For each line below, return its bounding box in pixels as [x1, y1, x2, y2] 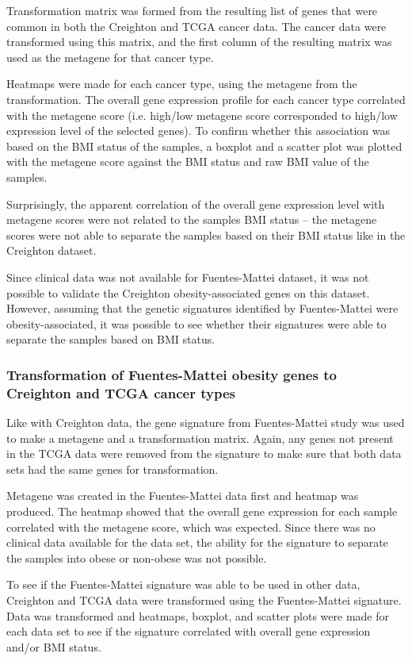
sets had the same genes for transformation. [6, 460, 219, 477]
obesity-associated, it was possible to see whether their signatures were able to [6, 315, 387, 332]
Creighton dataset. [6, 242, 97, 259]
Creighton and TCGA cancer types [6, 382, 235, 402]
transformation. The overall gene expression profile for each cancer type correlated [6, 90, 406, 107]
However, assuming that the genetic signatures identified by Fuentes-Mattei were [6, 300, 399, 317]
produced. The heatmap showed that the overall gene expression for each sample [6, 502, 398, 519]
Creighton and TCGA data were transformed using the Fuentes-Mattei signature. [6, 591, 402, 608]
